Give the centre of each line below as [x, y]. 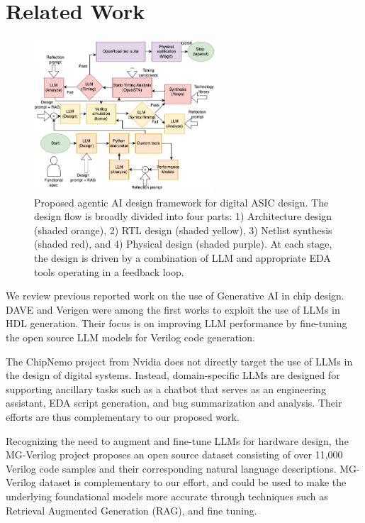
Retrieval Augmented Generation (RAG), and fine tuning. [131, 510]
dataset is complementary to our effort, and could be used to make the [193, 482]
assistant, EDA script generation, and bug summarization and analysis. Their [174, 403]
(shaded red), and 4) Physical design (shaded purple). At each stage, [183, 244]
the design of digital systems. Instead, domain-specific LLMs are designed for [173, 375]
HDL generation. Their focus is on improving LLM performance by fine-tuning [176, 323]
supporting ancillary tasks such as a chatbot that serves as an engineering [166, 389]
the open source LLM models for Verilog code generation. [130, 337]
